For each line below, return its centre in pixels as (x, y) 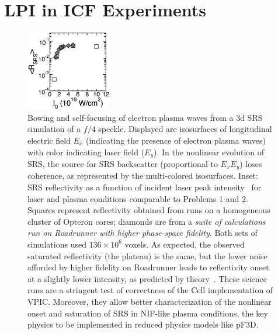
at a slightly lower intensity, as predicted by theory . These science (147, 278)
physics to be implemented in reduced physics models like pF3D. (143, 324)
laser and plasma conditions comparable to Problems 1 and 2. (138, 198)
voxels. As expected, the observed (185, 244)
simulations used (57, 244)
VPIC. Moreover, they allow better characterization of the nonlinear (150, 301)
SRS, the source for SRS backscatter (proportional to (123, 163)
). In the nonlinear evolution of (209, 152)
